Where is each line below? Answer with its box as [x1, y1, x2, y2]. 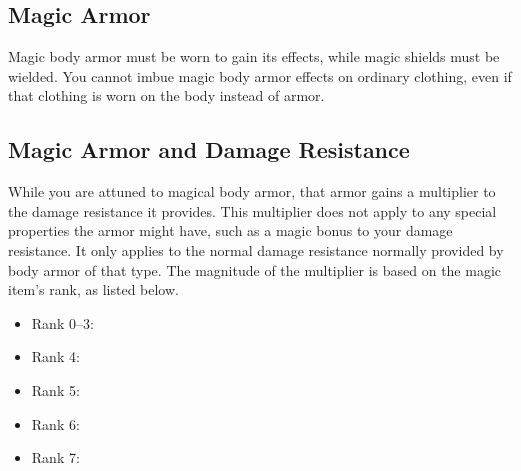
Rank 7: [31, 447, 80, 468]
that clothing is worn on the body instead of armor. [8, 85, 325, 106]
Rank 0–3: [31, 312, 94, 333]
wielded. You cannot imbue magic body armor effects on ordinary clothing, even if [8, 65, 512, 86]
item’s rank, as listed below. [8, 279, 179, 300]
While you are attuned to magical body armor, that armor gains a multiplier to [8, 181, 496, 202]
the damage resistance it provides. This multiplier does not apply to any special [8, 200, 497, 221]
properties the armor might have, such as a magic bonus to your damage [8, 220, 453, 241]
